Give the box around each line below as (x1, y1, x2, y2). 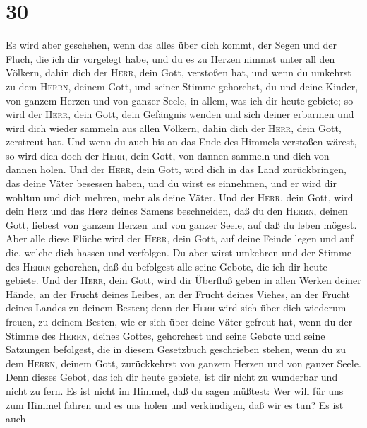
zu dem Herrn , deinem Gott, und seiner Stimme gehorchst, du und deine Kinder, (6, 78, 359, 93)
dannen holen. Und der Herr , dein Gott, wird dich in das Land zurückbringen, (6, 162, 347, 177)
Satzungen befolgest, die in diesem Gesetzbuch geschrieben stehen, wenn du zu (6, 342, 346, 357)
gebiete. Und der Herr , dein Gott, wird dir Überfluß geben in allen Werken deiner (6, 273, 361, 287)
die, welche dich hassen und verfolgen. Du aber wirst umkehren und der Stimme (6, 245, 351, 260)
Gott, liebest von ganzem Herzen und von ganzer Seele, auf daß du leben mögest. (6, 217, 357, 232)
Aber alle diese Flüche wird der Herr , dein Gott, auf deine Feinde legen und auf (6, 231, 354, 246)
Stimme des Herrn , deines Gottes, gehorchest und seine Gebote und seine (6, 328, 325, 343)
